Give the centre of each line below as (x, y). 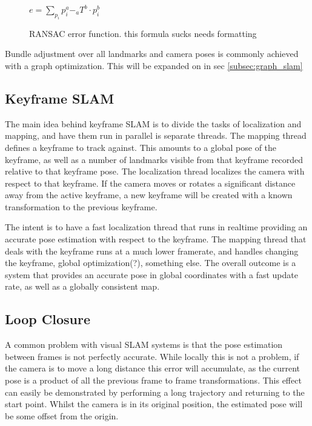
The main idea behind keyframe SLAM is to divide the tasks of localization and (153, 123)
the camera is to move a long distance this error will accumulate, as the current (152, 368)
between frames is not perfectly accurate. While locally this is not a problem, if (152, 356)
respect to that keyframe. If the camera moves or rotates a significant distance (150, 183)
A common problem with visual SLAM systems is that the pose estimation (144, 344)
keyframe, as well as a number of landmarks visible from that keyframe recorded (154, 159)
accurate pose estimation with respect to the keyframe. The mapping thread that (156, 239)
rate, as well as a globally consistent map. (82, 286)
